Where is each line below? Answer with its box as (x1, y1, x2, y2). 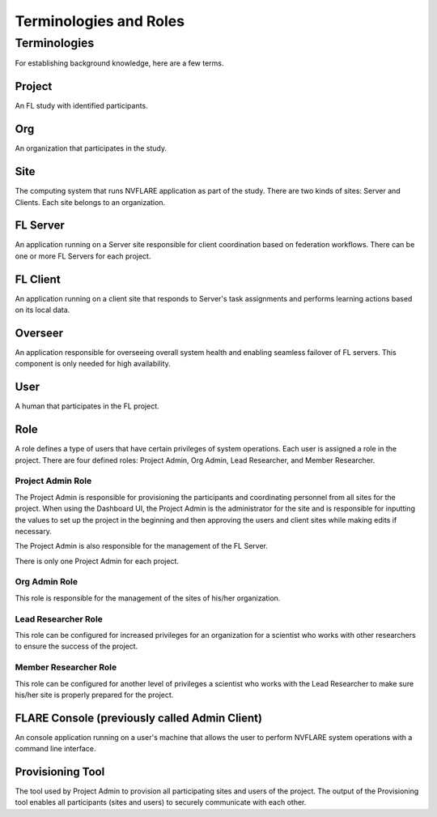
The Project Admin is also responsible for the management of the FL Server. (15, 541, 269, 551)
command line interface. (15, 744, 96, 754)
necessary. (15, 526, 53, 536)
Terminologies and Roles (15, 12, 185, 30)
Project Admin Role (15, 475, 92, 486)
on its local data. (15, 305, 70, 315)
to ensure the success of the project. (15, 641, 138, 652)
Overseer (15, 326, 64, 340)
